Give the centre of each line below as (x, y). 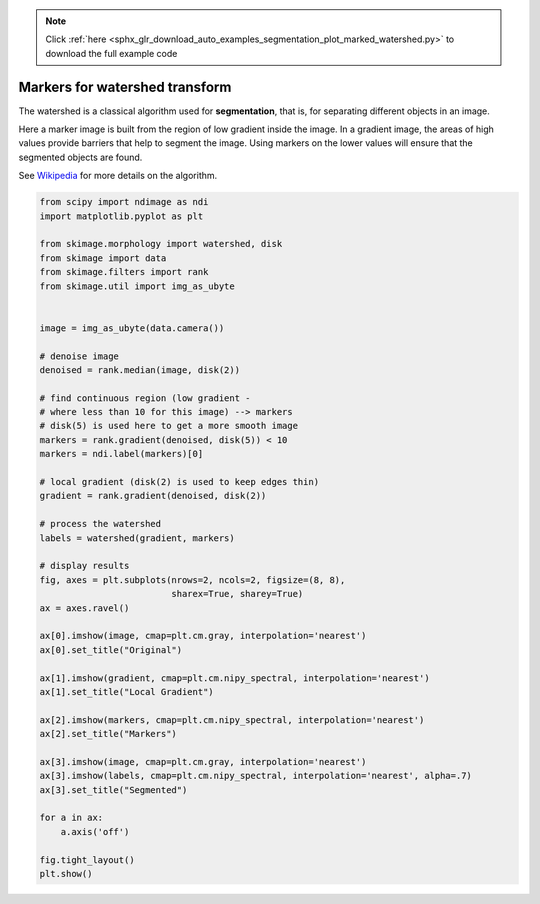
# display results (84, 566)
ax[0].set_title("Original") (111, 649)
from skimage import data (103, 258)
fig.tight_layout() (87, 859)
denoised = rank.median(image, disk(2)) (139, 369)
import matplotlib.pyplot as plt (121, 216)
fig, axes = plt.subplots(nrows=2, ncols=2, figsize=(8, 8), (192, 579)
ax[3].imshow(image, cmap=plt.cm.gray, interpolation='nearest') (203, 761)
